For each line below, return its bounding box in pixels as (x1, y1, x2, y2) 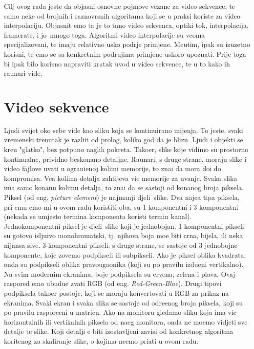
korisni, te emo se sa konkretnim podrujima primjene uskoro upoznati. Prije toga (4, 48, 246, 59)
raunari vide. (4, 68, 42, 78)
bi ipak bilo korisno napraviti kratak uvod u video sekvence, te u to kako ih (4, 58, 230, 68)
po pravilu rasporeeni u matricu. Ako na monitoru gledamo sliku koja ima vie (4, 307, 236, 317)
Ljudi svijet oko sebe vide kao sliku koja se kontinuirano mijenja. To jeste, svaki (4, 125, 243, 135)
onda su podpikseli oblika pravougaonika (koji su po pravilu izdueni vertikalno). (4, 259, 244, 269)
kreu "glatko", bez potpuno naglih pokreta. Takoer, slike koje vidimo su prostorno (4, 144, 249, 154)
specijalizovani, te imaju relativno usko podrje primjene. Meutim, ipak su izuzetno (4, 39, 250, 49)
